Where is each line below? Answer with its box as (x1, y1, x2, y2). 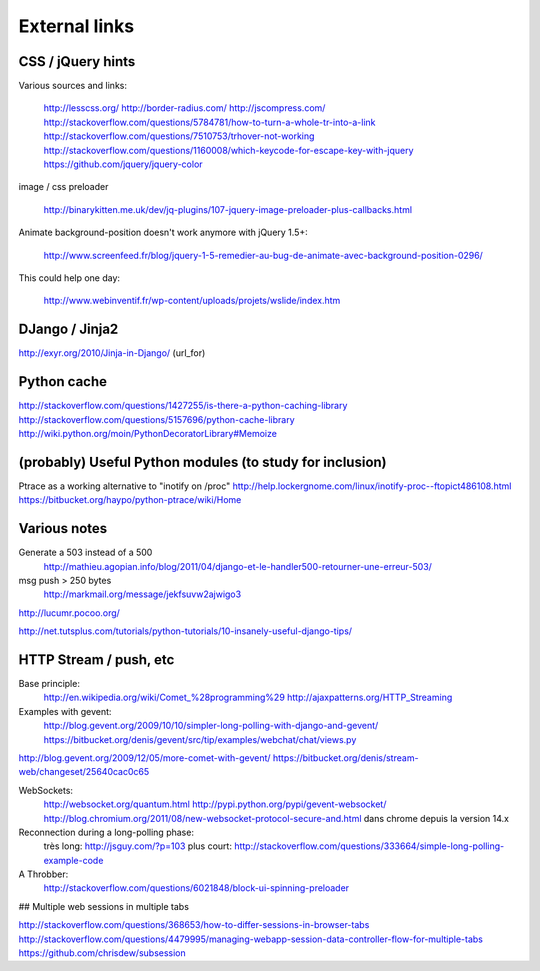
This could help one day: (18, 271, 120, 284)
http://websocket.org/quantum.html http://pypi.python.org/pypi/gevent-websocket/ (43, 798, 387, 810)
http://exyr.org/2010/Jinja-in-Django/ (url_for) (18, 347, 206, 359)
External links (18, 15, 135, 37)
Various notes (18, 520, 108, 537)
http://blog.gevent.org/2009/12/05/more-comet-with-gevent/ (18, 751, 271, 764)
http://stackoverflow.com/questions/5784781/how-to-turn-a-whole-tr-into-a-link (43, 116, 376, 128)
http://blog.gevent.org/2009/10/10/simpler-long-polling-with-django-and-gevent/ (43, 720, 379, 732)
